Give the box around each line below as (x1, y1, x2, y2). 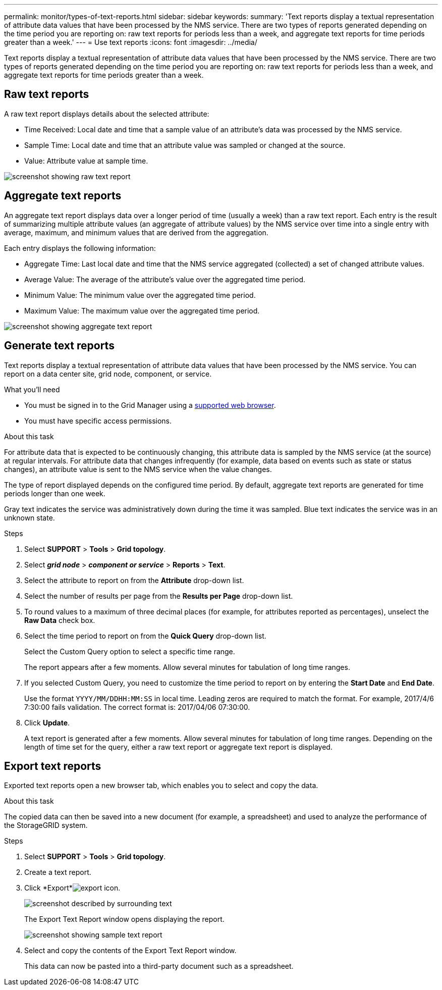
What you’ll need (4, 385, 60, 394)
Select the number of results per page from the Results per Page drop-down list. (24, 591, 293, 600)
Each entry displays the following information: (4, 243, 156, 252)
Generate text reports (4, 339, 115, 352)
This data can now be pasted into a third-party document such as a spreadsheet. (24, 962, 294, 971)
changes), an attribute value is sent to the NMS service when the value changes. (4, 464, 272, 474)
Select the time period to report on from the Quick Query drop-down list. (24, 631, 266, 640)
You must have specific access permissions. (24, 416, 172, 425)
